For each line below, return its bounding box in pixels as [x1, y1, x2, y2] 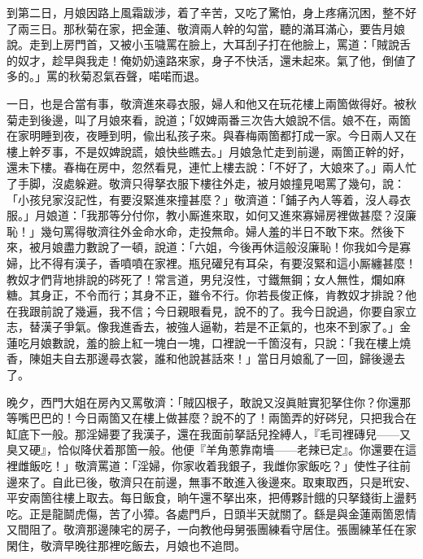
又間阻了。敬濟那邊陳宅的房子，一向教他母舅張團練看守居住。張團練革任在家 [7, 521, 416, 538]
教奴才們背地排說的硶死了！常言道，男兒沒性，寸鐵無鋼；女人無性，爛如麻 [7, 270, 405, 287]
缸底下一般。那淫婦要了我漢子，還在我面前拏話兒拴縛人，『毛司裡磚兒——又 [7, 425, 411, 442]
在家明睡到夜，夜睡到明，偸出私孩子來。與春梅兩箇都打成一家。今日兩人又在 [7, 127, 416, 144]
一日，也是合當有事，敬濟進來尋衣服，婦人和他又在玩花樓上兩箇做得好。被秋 [7, 94, 416, 111]
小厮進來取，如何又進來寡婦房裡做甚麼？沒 [177, 207, 405, 224]
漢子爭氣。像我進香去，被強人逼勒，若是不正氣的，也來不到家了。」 [40, 318, 399, 335]
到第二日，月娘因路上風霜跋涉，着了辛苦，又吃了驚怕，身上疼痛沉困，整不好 [7, 4, 416, 20]
